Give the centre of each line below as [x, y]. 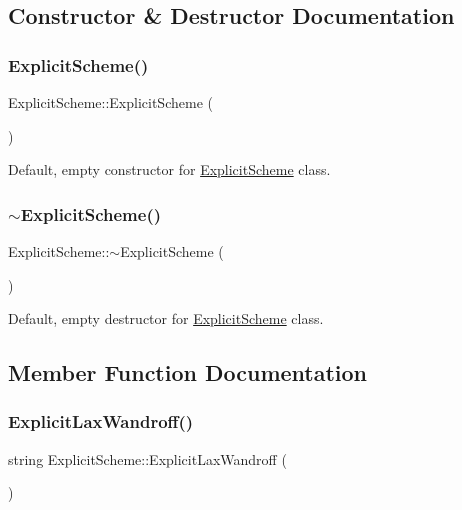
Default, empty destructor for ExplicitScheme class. [166, 318]
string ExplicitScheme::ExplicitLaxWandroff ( [147, 458]
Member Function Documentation [188, 372]
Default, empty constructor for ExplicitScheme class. [169, 169]
